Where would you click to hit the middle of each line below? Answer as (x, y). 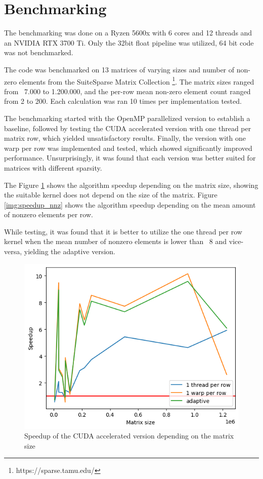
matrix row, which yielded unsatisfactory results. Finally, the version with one (125, 138)
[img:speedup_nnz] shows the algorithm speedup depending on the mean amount (130, 204)
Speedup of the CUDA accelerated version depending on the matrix (129, 436)
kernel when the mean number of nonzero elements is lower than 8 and (116, 241)
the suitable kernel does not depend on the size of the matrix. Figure (111, 195)
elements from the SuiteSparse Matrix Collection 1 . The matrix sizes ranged (137, 81)
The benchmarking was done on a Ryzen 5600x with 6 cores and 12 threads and (128, 33)
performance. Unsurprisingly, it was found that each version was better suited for (130, 158)
